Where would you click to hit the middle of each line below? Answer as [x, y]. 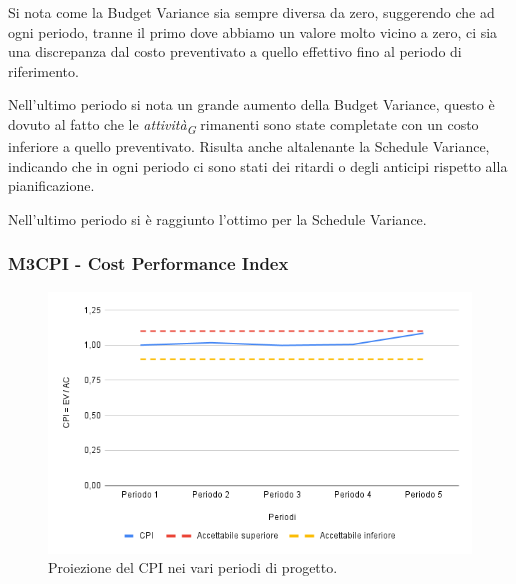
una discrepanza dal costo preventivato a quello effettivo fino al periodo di [235, 51]
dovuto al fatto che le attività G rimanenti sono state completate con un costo [243, 125]
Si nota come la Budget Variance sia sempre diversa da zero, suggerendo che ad [251, 12]
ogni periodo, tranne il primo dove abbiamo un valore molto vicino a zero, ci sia [253, 31]
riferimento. [43, 70]
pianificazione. [51, 185]
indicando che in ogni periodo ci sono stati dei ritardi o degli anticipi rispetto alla [258, 165]
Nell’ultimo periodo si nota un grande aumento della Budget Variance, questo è [251, 104]
